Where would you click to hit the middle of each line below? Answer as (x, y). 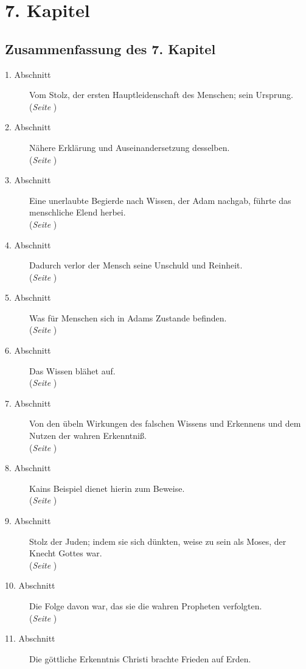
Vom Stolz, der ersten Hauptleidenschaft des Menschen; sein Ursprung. (161, 95)
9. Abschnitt (28, 521)
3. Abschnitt (28, 180)
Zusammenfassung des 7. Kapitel (110, 48)
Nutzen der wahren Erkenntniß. (88, 436)
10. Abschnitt (30, 585)
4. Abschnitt (28, 244)
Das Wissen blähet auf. (72, 370)
